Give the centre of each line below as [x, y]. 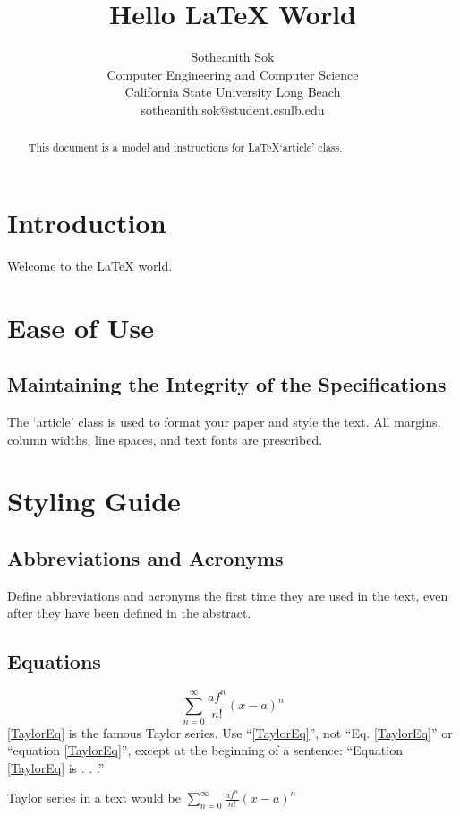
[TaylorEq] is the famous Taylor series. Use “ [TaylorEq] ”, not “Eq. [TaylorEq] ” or [230, 732]
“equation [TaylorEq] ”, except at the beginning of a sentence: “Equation [205, 750]
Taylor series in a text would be [94, 798]
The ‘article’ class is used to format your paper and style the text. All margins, [224, 422]
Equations [54, 661]
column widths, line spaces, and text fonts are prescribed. [165, 439]
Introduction [87, 222]
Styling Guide [94, 501]
